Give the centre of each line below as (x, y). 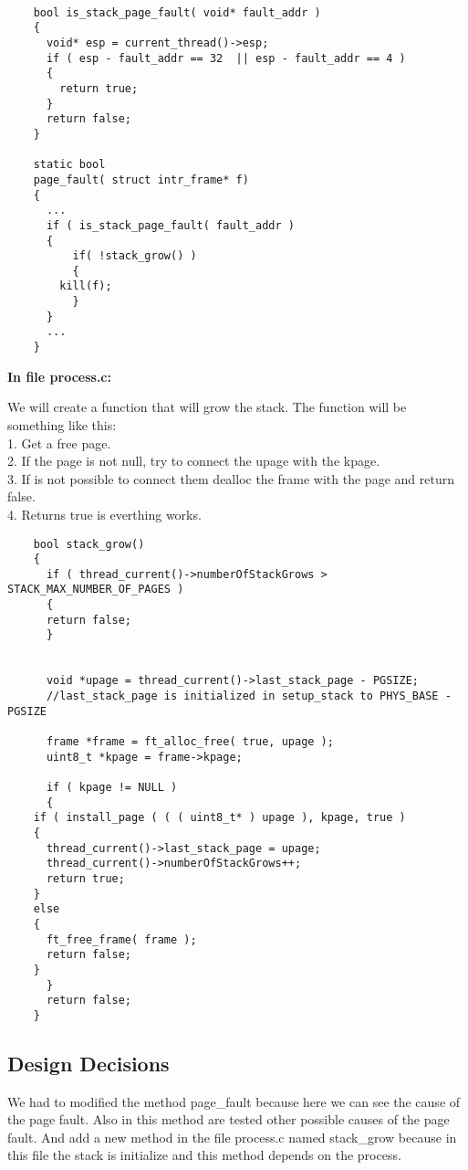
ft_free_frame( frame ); (121, 939)
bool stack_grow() (89, 544)
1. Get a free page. (59, 443)
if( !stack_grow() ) (135, 256)
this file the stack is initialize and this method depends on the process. (204, 1155)
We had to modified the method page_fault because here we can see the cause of (234, 1101)
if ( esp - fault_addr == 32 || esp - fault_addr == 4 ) (226, 58)
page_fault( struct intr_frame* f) (141, 179)
